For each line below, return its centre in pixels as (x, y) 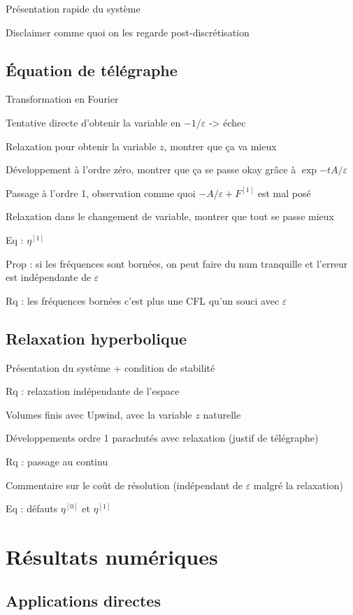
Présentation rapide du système (73, 8)
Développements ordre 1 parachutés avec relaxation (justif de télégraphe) (162, 438)
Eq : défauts (32, 508)
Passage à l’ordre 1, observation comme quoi (101, 193)
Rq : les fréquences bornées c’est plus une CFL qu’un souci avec (143, 300)
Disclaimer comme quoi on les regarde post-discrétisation (128, 32)
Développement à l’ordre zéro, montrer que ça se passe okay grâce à (151, 169)
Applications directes (83, 601)
